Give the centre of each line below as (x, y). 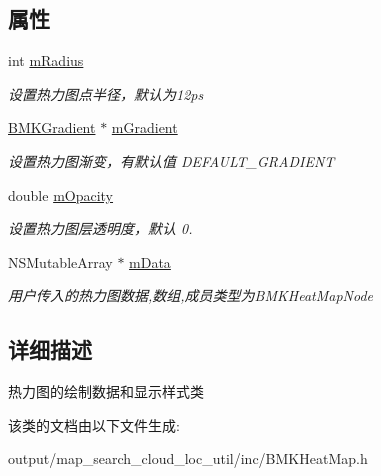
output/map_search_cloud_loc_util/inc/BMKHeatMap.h (188, 458)
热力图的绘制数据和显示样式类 (106, 391)
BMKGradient (52, 127)
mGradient (144, 127)
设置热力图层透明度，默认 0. (100, 228)
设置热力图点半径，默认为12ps (106, 93)
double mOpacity (61, 194)
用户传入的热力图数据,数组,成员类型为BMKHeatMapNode (191, 295)
